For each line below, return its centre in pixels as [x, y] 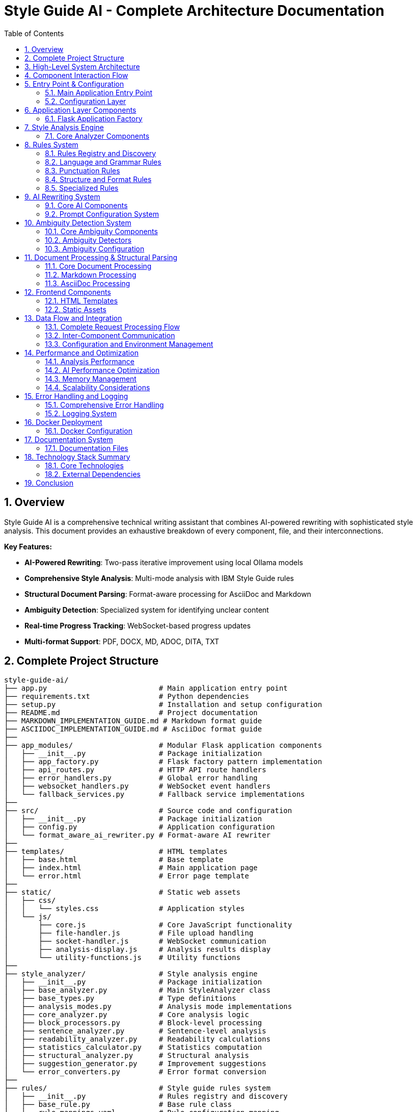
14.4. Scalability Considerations [98, 387]
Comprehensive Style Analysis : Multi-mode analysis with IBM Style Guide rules [159, 578]
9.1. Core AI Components [86, 205]
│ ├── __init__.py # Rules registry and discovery [146, 1096]
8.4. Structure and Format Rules [98, 179]
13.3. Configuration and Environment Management [129, 344]
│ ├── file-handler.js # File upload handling [129, 933]
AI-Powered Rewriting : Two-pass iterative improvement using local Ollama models [164, 562]
